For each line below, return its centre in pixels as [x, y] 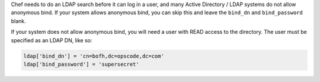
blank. [18, 21]
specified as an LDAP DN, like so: [52, 40]
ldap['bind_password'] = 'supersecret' [81, 64]
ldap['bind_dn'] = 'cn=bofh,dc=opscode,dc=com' [94, 56]
